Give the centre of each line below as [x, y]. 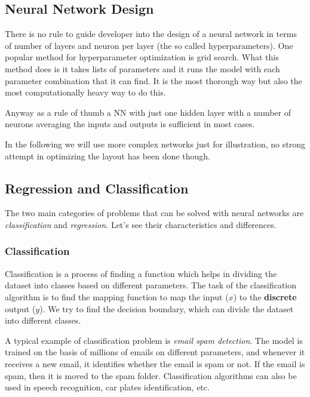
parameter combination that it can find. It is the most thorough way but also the [154, 80]
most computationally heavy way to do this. [85, 92]
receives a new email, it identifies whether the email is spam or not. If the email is [155, 363]
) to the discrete [265, 296]
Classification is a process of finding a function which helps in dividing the [141, 273]
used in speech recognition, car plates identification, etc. [107, 387]
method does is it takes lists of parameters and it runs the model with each [142, 68]
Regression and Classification [97, 188]
